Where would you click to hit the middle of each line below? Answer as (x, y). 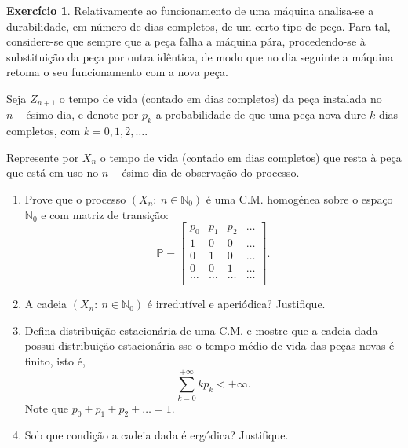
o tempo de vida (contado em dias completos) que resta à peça (251, 157)
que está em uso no (53, 173)
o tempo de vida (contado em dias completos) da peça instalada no (220, 98)
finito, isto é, (55, 360)
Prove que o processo (75, 199)
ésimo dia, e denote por (82, 114)
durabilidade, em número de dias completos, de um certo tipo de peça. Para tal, (199, 26)
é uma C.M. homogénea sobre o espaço (299, 199)
